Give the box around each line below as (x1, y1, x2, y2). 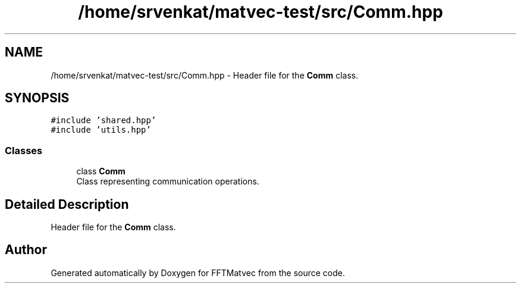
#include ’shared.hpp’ (51, 115, 156, 126)
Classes (5, 144, 43, 156)
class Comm (76, 166, 125, 177)
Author (5, 242, 47, 258)
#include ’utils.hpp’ (51, 125, 151, 135)
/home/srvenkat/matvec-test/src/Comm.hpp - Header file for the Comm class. (51, 70, 359, 80)
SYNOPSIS (5, 90, 70, 106)
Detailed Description (5, 196, 129, 212)
